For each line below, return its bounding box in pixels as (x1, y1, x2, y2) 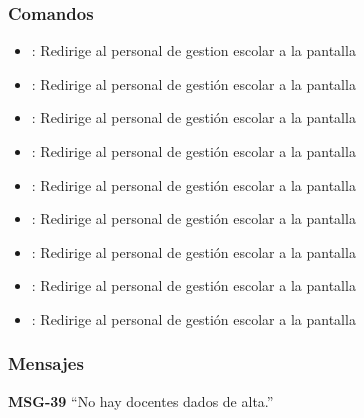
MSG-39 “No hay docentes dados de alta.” (8, 390, 274, 411)
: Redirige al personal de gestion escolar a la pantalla (31, 40, 356, 61)
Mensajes (8, 351, 84, 376)
